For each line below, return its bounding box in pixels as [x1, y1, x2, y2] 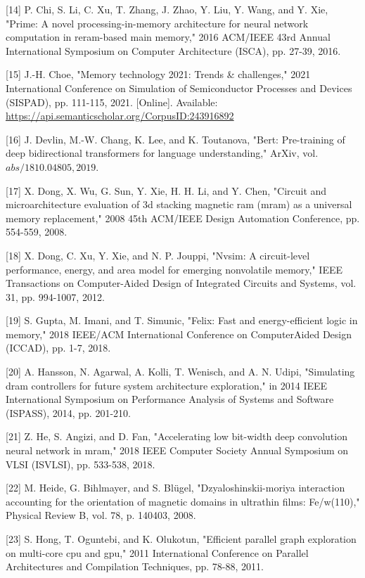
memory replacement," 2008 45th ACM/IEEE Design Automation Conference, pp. [6, 210, 360, 225]
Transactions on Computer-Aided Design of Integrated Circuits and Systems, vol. [6, 276, 357, 290]
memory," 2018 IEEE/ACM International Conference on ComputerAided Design [6, 326, 352, 341]
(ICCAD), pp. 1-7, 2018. [6, 340, 111, 355]
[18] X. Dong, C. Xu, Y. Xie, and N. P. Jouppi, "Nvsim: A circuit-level [6, 248, 310, 262]
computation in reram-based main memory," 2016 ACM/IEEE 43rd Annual [6, 30, 331, 44]
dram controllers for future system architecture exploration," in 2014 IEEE [6, 378, 328, 392]
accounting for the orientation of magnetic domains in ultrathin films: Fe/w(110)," [6, 494, 360, 508]
